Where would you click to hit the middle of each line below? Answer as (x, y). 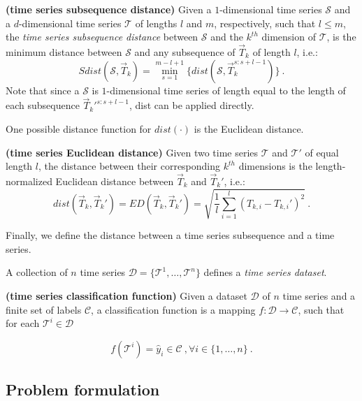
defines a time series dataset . (265, 272)
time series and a (319, 295)
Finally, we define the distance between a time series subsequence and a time (170, 235)
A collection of (37, 272)
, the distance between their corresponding (129, 166)
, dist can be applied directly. (191, 105)
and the (227, 37)
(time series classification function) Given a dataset (126, 295)
